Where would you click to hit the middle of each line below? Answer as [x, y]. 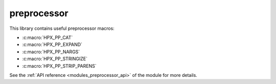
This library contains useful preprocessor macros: [62, 28]
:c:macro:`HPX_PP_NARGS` [51, 52]
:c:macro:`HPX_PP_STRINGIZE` [55, 59]
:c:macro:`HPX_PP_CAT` [48, 37]
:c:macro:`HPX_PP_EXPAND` [52, 45]
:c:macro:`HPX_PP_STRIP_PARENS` [59, 66]
